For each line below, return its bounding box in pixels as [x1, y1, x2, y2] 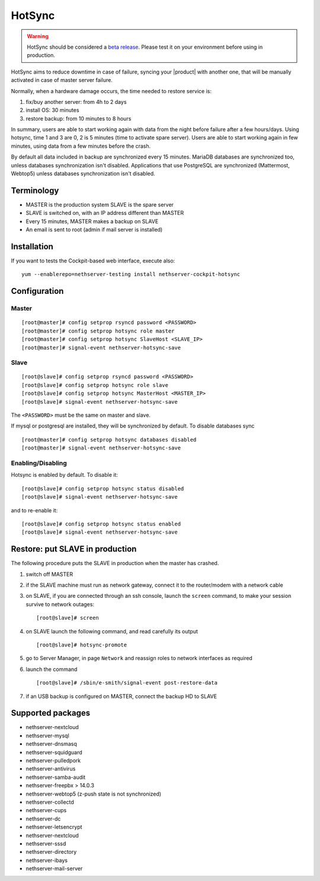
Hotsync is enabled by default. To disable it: [11, 471, 118, 478]
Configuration [11, 286, 64, 296]
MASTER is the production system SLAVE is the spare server [25, 201, 174, 208]
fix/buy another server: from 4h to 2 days [25, 98, 127, 105]
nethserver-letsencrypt [25, 823, 82, 831]
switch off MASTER [25, 571, 73, 578]
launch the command [25, 665, 78, 673]
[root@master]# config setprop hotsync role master [21, 327, 175, 334]
